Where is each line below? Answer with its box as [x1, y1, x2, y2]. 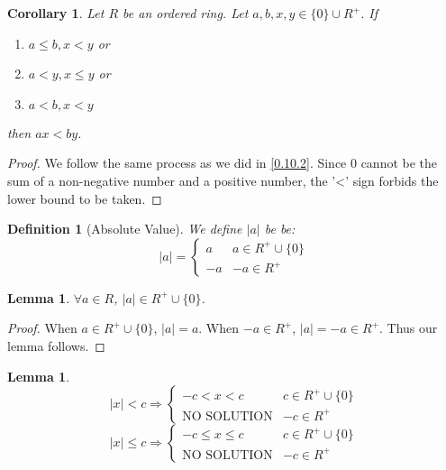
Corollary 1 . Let [7, 4, 105, 22]
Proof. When [7, 318, 77, 337]
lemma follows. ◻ [7, 336, 105, 355]
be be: [264, 219, 296, 238]
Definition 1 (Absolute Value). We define [7, 219, 242, 238]
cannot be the [360, 153, 438, 172]
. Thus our [379, 318, 438, 337]
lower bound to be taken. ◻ [7, 189, 162, 207]
